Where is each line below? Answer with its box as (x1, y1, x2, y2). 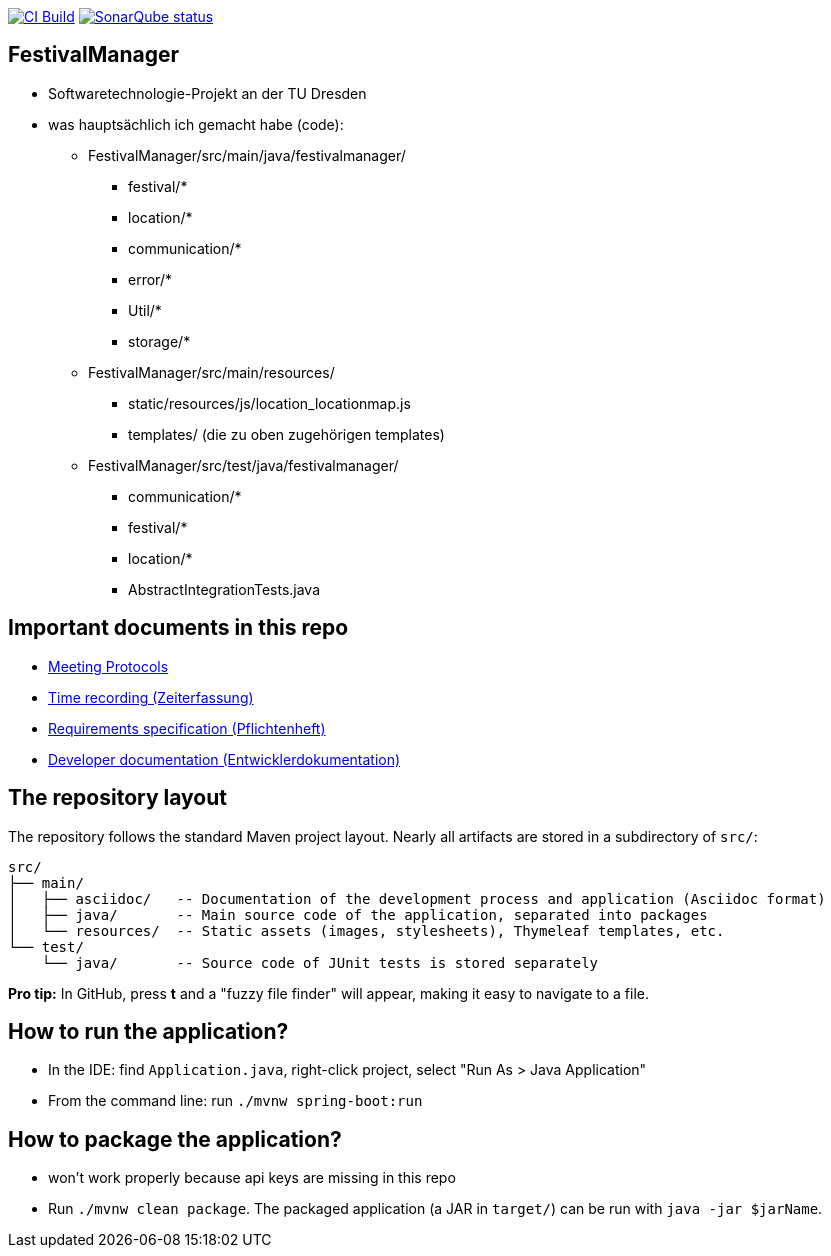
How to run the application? (8, 1018, 289, 1044)
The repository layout (8, 785, 227, 811)
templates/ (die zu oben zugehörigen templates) (128, 425, 445, 443)
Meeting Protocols (48, 657, 169, 675)
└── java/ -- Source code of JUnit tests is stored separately (41, 954, 599, 971)
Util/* (128, 301, 162, 319)
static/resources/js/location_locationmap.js (128, 394, 411, 412)
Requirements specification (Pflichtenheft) (48, 719, 326, 737)
